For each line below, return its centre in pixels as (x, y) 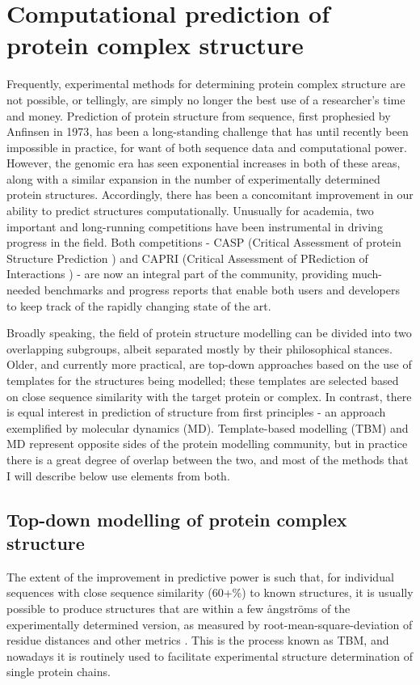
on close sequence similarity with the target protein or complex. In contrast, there (209, 396)
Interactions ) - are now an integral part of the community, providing (178, 274)
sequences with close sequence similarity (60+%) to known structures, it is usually (210, 592)
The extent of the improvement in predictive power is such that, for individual (200, 576)
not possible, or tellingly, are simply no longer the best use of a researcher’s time (206, 99)
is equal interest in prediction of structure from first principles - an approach (196, 412)
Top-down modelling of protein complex (177, 519)
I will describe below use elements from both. (118, 475)
